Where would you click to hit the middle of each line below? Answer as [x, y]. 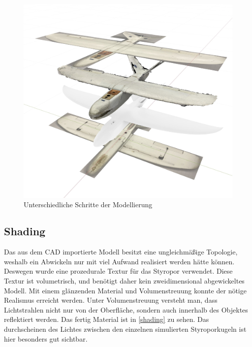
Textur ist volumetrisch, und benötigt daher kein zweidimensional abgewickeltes [124, 280]
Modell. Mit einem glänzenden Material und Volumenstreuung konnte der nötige [125, 290]
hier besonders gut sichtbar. [46, 338]
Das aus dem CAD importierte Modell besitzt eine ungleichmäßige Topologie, [121, 252]
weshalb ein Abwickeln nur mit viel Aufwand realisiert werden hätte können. [119, 261]
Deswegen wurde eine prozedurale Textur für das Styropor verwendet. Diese [118, 271]
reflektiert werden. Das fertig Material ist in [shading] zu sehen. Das [107, 319]
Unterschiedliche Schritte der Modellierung [88, 205]
